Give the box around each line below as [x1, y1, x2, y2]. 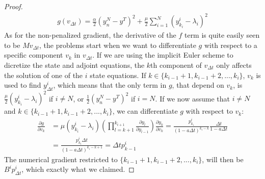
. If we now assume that [155, 93, 230, 104]
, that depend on [172, 80, 224, 90]
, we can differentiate [112, 106, 178, 116]
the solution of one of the [4, 69, 83, 80]
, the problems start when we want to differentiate [39, 39, 196, 50]
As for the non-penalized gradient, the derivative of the [4, 30, 176, 40]
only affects [216, 59, 252, 70]
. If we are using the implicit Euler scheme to [92, 49, 233, 60]
